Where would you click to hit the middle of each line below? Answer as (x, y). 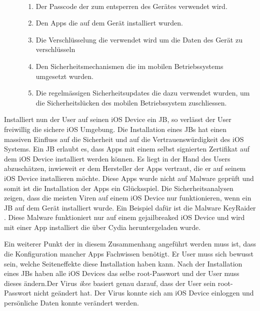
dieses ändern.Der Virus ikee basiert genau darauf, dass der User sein (110, 283)
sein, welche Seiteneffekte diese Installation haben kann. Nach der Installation (123, 263)
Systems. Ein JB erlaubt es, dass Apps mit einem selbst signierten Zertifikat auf (127, 149)
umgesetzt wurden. (65, 76)
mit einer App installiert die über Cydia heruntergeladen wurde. (102, 227)
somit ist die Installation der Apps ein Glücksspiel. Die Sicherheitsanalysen (119, 188)
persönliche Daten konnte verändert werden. (71, 303)
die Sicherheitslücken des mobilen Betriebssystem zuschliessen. (131, 102)
